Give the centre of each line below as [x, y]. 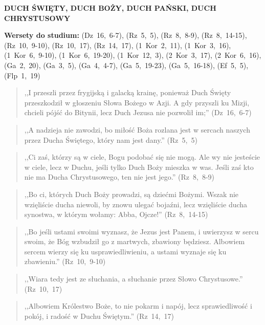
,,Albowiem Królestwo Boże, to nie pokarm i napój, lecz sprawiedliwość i [138, 306]
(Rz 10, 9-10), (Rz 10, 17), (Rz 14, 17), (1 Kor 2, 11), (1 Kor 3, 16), [118, 45]
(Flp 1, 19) [22, 75]
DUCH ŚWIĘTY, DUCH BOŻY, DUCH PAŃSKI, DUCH [110, 8]
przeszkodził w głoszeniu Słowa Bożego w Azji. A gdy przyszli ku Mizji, [137, 102]
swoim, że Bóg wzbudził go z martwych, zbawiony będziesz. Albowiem [135, 241]
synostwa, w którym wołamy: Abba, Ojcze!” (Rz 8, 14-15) [116, 214]
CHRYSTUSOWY [37, 18]
